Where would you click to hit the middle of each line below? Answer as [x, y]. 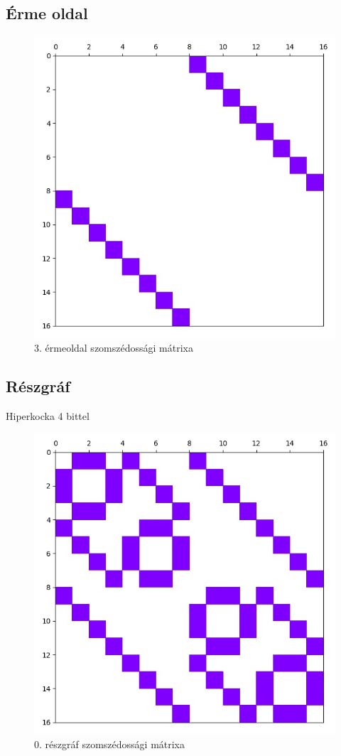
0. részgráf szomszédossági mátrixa [110, 744]
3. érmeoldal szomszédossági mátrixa [114, 347]
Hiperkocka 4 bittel [48, 415]
